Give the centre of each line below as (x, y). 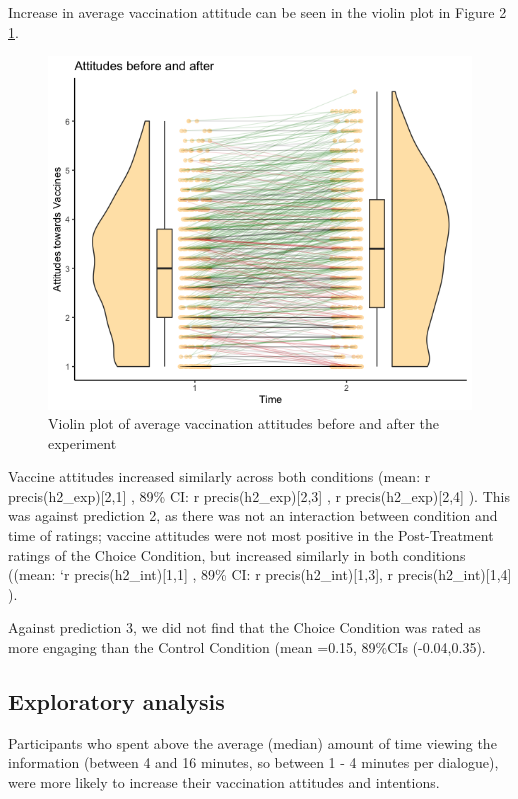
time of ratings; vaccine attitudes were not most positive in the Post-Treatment (251, 535)
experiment (82, 442)
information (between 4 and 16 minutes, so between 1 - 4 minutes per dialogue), (253, 762)
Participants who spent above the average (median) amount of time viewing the (252, 742)
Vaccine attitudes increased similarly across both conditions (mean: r (219, 476)
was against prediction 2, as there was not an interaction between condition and (253, 515)
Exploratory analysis (116, 701)
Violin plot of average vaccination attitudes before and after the (244, 423)
